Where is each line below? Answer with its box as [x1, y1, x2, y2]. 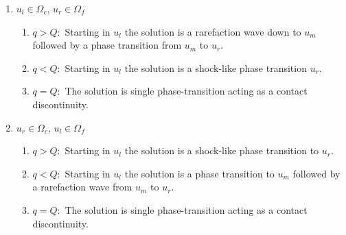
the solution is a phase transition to [124, 166, 275, 180]
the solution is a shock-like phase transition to [124, 143, 319, 158]
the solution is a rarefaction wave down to [124, 24, 301, 38]
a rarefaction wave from [32, 180, 132, 194]
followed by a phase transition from [32, 38, 182, 52]
